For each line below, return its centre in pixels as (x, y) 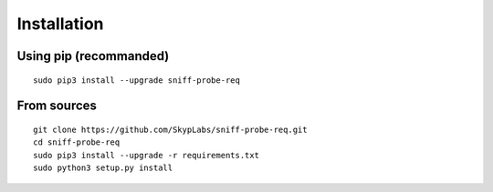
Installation (60, 24)
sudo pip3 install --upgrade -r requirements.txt (147, 155)
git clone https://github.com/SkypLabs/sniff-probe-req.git (170, 129)
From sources (57, 106)
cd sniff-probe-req (77, 142)
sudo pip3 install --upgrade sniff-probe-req (137, 80)
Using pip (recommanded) (93, 56)
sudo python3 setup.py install (103, 168)
